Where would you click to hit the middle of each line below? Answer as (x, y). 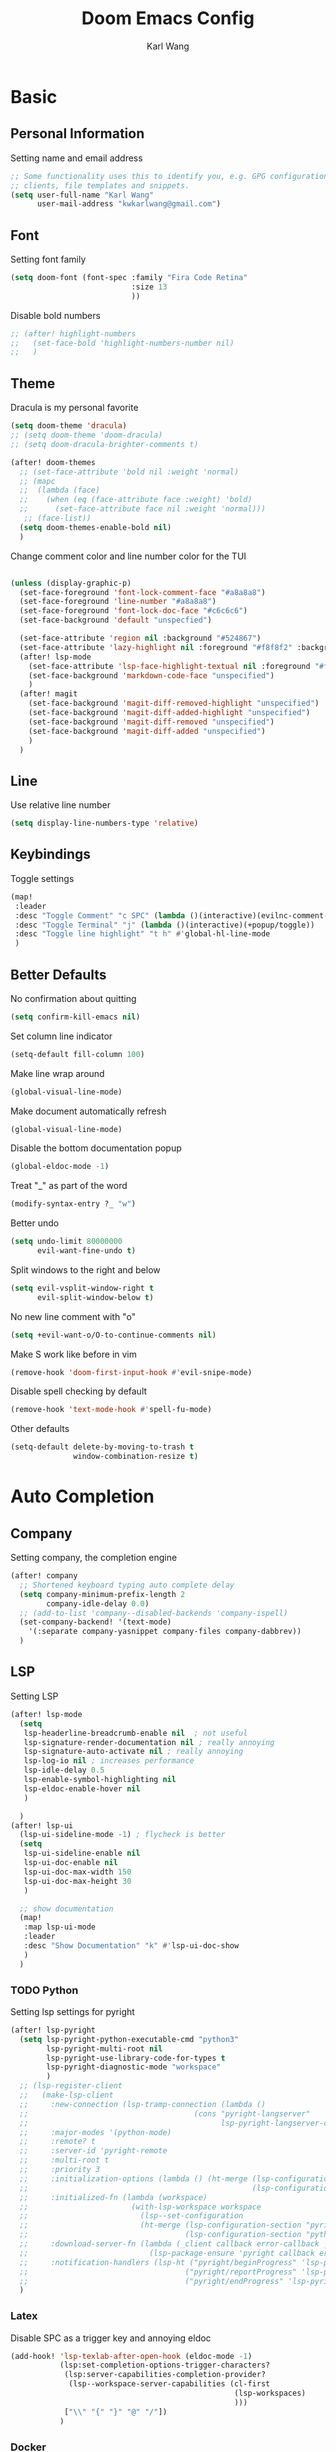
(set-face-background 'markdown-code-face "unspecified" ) (151, 675)
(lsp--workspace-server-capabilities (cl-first (169, 2384)
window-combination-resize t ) (136, 1457)
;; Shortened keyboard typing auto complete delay (127, 1585)
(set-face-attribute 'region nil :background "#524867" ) (140, 638)
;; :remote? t (58, 2142)
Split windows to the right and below (85, 1269)
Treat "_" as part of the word (69, 1186)
